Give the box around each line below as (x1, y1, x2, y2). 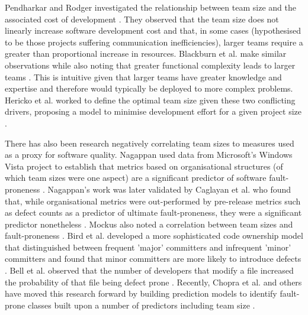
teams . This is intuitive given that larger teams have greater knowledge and (5, 70, 282, 83)
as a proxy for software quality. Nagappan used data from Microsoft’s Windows (5, 148, 293, 161)
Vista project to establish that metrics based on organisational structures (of (5, 160, 283, 172)
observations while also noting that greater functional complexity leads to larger (5, 59, 296, 71)
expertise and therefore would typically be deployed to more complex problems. (5, 82, 293, 95)
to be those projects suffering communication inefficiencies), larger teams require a (5, 35, 303, 48)
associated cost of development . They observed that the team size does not (5, 12, 279, 25)
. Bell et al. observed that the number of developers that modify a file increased (5, 264, 294, 277)
